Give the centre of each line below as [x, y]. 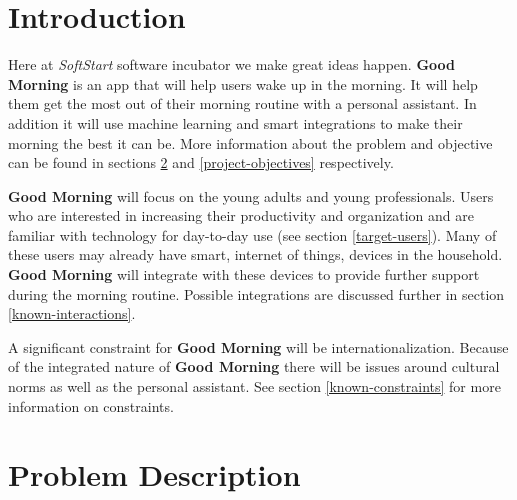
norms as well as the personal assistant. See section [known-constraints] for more [254, 386]
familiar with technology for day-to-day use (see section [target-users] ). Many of [252, 234]
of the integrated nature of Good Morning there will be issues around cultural [254, 366]
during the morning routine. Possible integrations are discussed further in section [256, 293]
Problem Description [154, 474]
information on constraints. [91, 405]
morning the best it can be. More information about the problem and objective [250, 142]
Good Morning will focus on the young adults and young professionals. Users [251, 195]
